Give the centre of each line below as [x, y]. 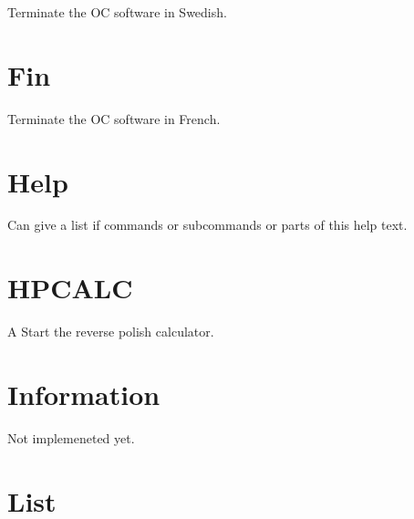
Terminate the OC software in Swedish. [117, 12]
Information [84, 394]
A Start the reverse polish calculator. [111, 332]
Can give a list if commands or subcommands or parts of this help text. [207, 225]
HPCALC [70, 288]
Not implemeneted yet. [71, 437]
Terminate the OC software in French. [114, 118]
